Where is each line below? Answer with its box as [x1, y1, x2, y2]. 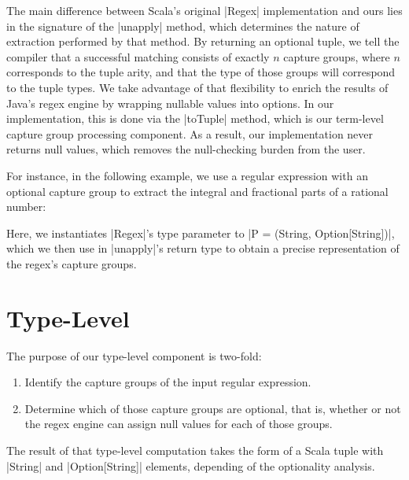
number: [6, 198, 46, 215]
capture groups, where [283, 48, 390, 65]
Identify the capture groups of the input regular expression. [24, 374, 311, 390]
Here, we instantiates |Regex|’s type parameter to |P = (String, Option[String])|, [6, 224, 395, 241]
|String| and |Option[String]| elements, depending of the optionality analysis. [6, 457, 375, 474]
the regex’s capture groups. [6, 255, 137, 271]
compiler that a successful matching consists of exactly [6, 48, 270, 65]
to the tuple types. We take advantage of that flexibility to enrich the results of [6, 79, 389, 95]
